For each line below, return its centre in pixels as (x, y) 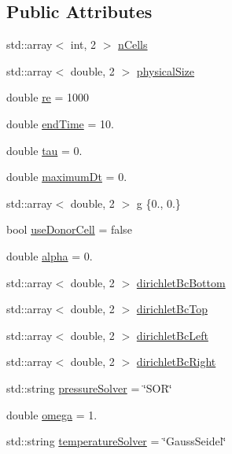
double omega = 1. (52, 414)
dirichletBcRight (176, 362)
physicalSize (166, 70)
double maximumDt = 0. (67, 177)
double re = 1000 (48, 97)
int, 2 (83, 44)
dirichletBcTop (172, 309)
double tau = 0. (44, 150)
